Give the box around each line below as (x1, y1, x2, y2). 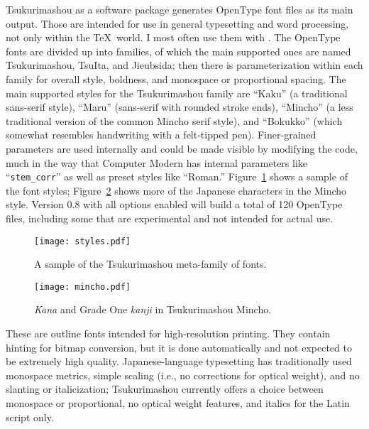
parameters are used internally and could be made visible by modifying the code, (6, 141, 358, 156)
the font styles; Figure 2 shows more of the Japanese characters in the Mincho (6, 183, 347, 197)
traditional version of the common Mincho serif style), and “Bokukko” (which (6, 113, 343, 128)
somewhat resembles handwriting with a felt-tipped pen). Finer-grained (6, 127, 316, 142)
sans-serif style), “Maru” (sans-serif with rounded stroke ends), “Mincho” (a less (6, 99, 353, 114)
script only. (6, 409, 54, 424)
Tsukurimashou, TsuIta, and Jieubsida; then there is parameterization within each (6, 58, 363, 72)
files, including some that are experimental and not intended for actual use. (6, 210, 334, 225)
